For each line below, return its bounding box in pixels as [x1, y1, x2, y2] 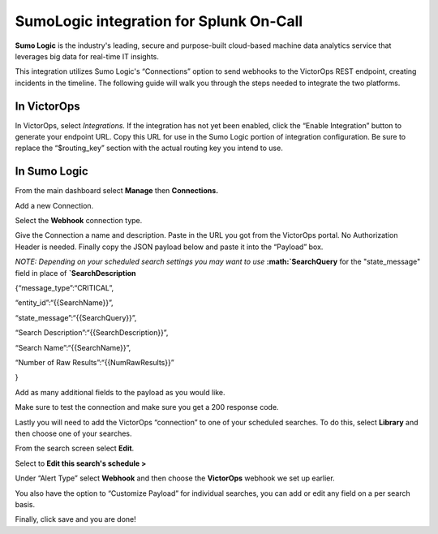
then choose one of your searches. [15, 428, 132, 438]
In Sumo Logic [15, 165, 88, 179]
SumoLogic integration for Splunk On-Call [15, 12, 303, 30]
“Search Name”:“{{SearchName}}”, [15, 342, 131, 352]
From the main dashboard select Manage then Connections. [15, 186, 219, 196]
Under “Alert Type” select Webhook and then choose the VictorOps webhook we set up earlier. [15, 473, 336, 483]
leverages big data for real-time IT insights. [15, 51, 160, 61]
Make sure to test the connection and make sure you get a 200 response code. [15, 403, 279, 412]
